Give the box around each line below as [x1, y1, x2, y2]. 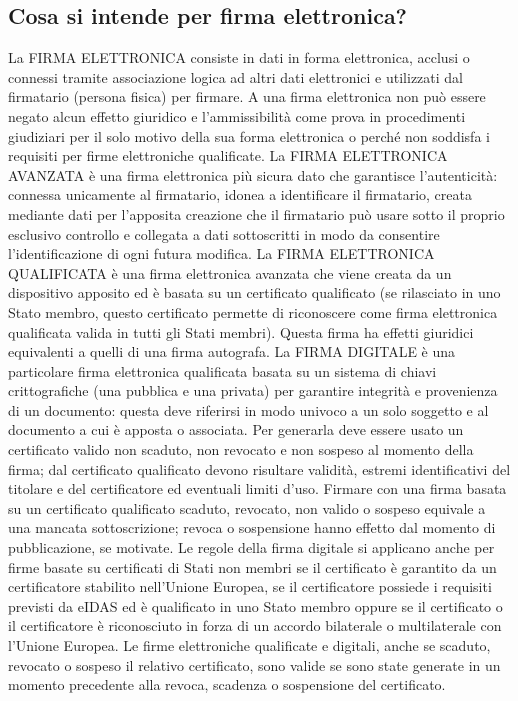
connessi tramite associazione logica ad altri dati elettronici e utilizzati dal [8, 66, 464, 87]
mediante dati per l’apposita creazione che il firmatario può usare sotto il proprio [8, 203, 505, 224]
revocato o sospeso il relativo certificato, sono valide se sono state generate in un [8, 654, 501, 675]
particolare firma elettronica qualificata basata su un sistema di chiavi [8, 360, 437, 381]
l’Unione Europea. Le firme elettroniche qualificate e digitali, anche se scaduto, [8, 635, 491, 656]
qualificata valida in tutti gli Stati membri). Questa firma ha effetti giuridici [8, 321, 474, 342]
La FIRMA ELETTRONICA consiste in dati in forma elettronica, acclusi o [8, 47, 470, 68]
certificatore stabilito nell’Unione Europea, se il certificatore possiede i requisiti [8, 576, 492, 597]
